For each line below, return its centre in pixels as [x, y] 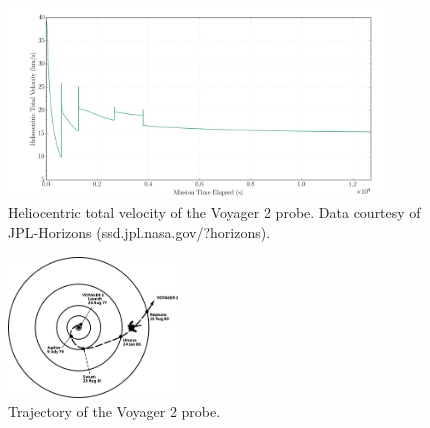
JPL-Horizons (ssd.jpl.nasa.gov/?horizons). [139, 231]
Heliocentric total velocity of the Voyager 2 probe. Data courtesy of [214, 212]
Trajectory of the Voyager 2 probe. [114, 411]
